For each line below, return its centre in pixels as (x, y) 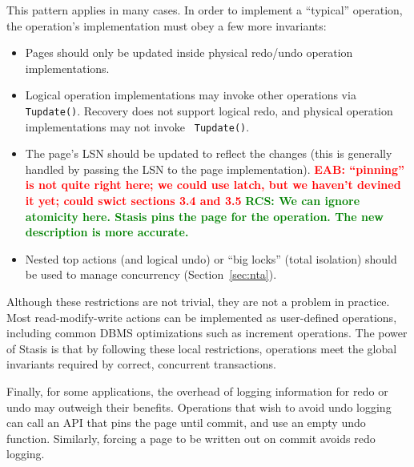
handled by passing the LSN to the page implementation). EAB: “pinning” (215, 169)
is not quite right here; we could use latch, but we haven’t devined (213, 185)
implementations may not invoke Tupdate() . (137, 126)
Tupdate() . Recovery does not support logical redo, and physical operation (209, 110)
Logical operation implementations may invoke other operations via (191, 95)
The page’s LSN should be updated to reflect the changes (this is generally (209, 153)
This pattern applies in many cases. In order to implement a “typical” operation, (205, 10)
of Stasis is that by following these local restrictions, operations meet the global (202, 348)
